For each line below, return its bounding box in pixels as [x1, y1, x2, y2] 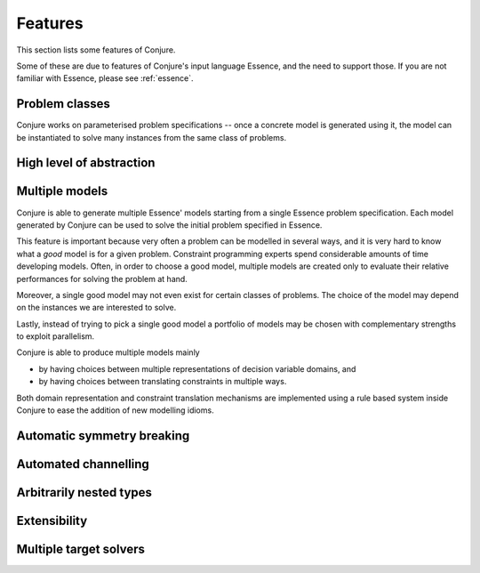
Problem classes [16, 96, 111, 111]
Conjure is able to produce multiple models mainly [16, 347, 200, 358]
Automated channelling [16, 456, 150, 472]
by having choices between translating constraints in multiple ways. [38, 376, 287, 387]
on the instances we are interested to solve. [16, 303, 177, 313]
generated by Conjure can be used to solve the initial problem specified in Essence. [16, 219, 323, 230]
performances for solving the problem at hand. [16, 273, 188, 284]
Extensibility [16, 512, 88, 529]
